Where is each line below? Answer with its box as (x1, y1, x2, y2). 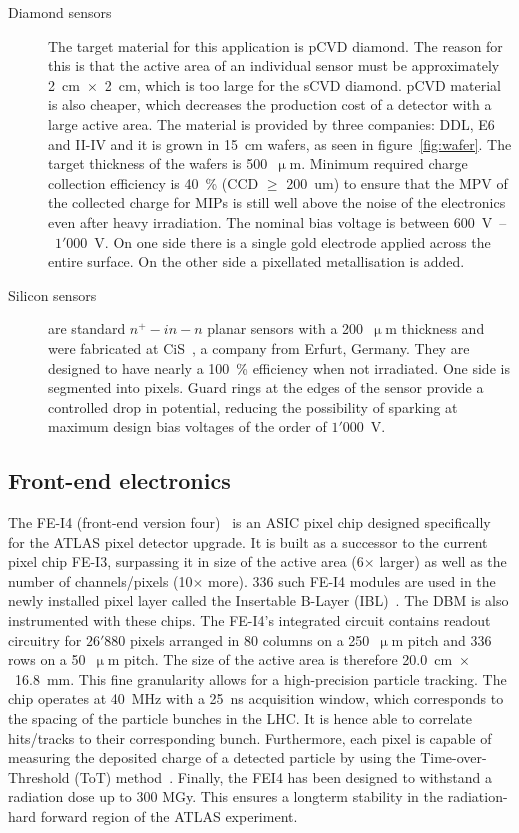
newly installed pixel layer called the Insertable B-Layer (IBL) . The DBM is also (8, 590, 509, 611)
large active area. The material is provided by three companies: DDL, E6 (48, 113, 495, 134)
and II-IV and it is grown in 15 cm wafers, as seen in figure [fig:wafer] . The (48, 133, 512, 154)
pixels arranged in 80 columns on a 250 (129, 629, 370, 650)
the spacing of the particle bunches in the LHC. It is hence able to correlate (8, 708, 473, 729)
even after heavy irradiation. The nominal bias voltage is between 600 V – (48, 211, 507, 232)
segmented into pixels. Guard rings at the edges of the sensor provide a (48, 377, 484, 398)
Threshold (8, 766, 70, 787)
